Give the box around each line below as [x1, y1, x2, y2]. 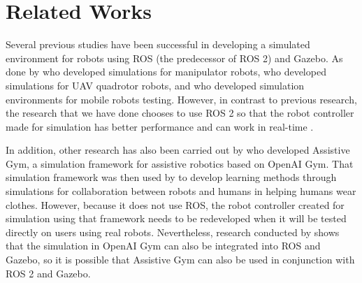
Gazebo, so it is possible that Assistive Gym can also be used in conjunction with [6, 252, 355, 267]
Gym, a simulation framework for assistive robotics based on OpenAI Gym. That [6, 156, 354, 170]
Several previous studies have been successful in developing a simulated [6, 37, 310, 52]
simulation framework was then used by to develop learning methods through [6, 170, 337, 184]
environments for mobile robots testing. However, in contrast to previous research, [6, 92, 357, 106]
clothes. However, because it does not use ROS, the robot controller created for [6, 197, 345, 212]
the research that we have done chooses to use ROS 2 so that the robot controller [6, 106, 354, 120]
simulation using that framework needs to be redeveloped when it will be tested [6, 211, 347, 226]
